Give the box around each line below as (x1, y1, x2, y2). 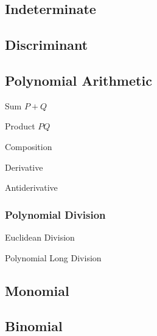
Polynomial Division (5, 207, 106, 222)
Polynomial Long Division (5, 251, 102, 264)
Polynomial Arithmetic (5, 70, 152, 89)
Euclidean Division (5, 230, 75, 243)
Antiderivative (5, 181, 58, 194)
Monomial (5, 281, 69, 300)
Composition (5, 140, 52, 153)
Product (5, 120, 35, 132)
